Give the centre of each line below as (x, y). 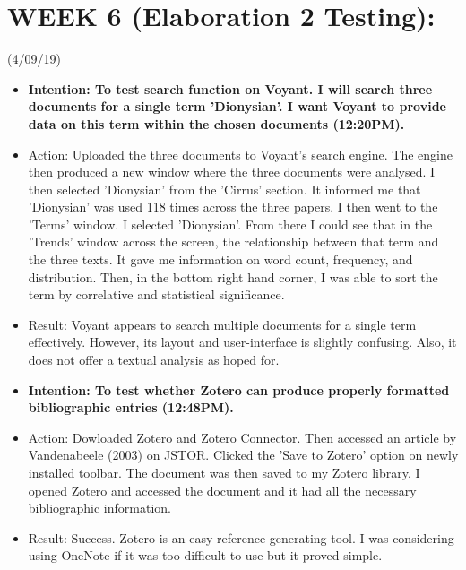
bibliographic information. (99, 508)
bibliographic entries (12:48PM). (131, 407)
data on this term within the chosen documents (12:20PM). (216, 123)
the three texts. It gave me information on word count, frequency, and (220, 259)
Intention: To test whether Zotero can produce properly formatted (239, 389)
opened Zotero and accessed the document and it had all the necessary (222, 490)
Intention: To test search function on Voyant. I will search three (230, 88)
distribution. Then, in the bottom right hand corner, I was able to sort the (233, 276)
